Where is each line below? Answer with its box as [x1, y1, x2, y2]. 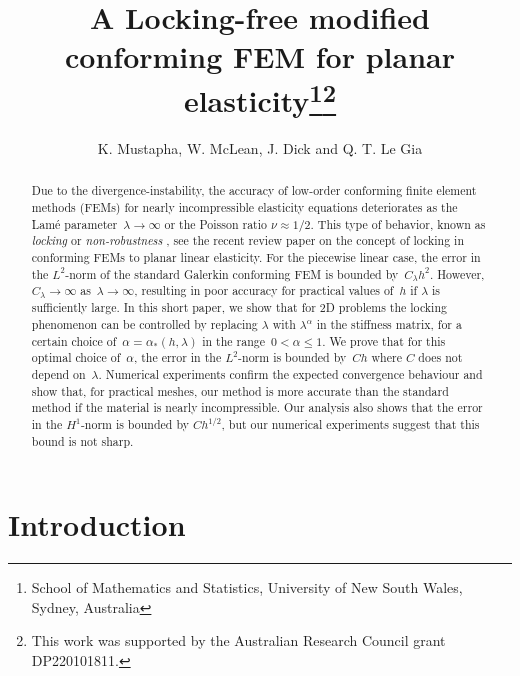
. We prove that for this [322, 332, 446, 349]
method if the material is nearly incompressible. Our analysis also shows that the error [31, 399, 483, 416]
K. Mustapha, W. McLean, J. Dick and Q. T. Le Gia [97, 137, 423, 158]
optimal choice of [31, 349, 121, 366]
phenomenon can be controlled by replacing [31, 316, 258, 333]
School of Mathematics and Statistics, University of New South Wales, [31, 577, 463, 598]
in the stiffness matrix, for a [316, 316, 462, 333]
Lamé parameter [31, 215, 118, 232]
